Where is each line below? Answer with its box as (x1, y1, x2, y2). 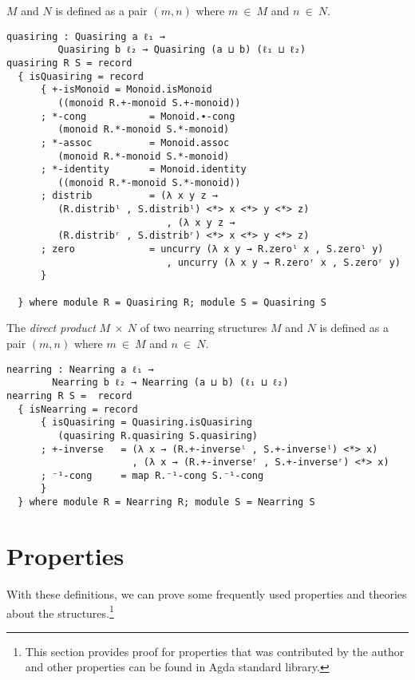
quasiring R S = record (6, 57, 132, 69)
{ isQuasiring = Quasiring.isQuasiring (40, 417, 252, 429)
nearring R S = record (6, 389, 132, 401)
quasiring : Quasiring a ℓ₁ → (6, 30, 165, 42)
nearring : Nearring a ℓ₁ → (6, 363, 154, 375)
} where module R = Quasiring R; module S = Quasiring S (18, 296, 326, 308)
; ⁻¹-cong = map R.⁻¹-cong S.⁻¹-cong (40, 469, 264, 481)
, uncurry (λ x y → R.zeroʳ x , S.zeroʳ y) (166, 256, 401, 268)
